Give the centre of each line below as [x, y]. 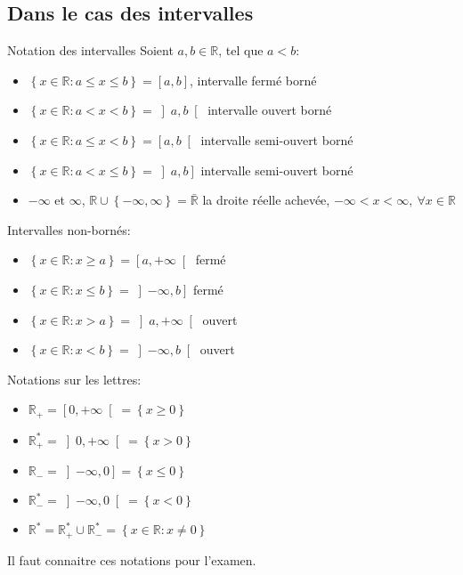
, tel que [241, 50]
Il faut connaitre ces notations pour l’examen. [132, 559]
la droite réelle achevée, [266, 200]
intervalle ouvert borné [270, 110]
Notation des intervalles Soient [90, 50]
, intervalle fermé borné [253, 80]
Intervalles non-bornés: [69, 229]
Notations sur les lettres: [74, 379]
